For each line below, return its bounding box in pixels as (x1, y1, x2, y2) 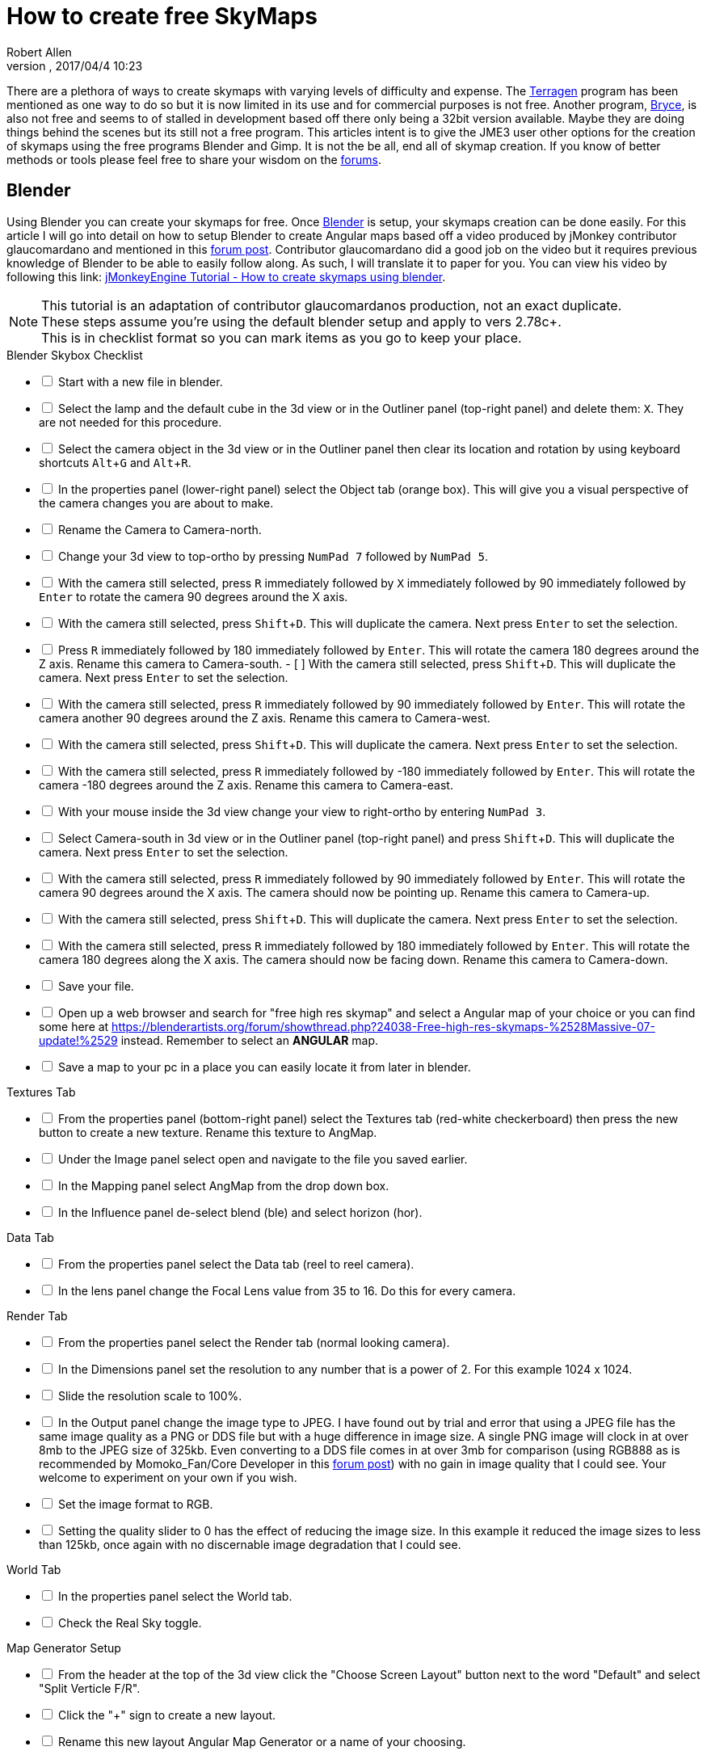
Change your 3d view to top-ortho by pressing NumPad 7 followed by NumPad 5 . (57, 549, 488, 563)
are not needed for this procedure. (39, 415, 222, 429)
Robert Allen (6, 44, 72, 59)
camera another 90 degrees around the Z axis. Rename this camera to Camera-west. (39, 710, 490, 725)
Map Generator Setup (6, 1640, 121, 1655)
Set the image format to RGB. (57, 1496, 213, 1511)
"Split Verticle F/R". (39, 1681, 141, 1695)
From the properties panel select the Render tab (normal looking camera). (57, 1335, 450, 1349)
